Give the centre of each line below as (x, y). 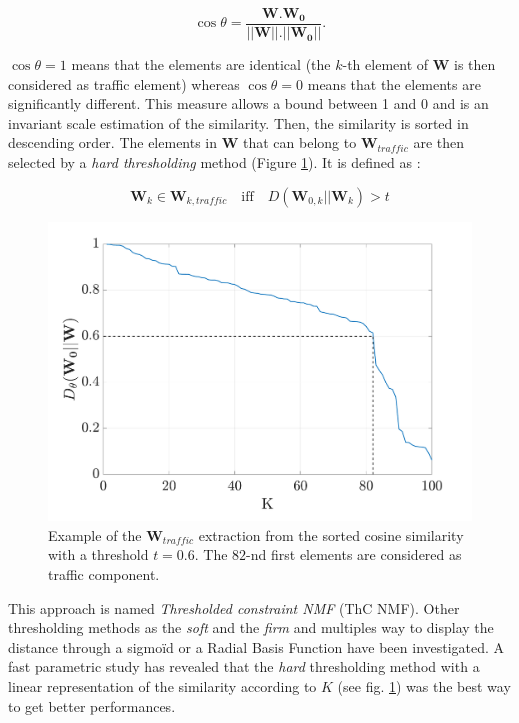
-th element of (385, 64)
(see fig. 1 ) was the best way (424, 686)
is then (475, 64)
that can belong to (300, 142)
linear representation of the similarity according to (162, 686)
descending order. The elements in (113, 142)
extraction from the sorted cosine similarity (331, 534)
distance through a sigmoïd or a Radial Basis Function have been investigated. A (256, 646)
